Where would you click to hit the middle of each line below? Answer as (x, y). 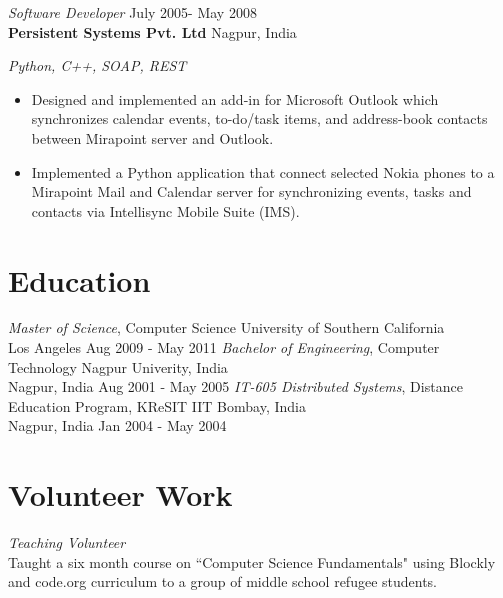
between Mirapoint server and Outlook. (152, 137)
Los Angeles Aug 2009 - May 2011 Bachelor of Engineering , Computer (224, 347)
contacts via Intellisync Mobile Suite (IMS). (165, 210)
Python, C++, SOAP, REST (97, 65)
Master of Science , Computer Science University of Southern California (226, 327)
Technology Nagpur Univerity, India (118, 366)
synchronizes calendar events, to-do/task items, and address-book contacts (259, 118)
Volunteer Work (120, 494)
